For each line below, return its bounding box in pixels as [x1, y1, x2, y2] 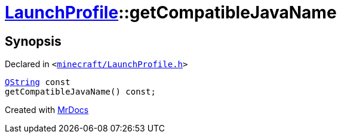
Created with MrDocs [5, 105, 89, 115]
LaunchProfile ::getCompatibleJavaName [5, 2, 337, 23]
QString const [5, 77, 70, 87]
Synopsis [5, 33, 62, 49]
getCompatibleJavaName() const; [5, 87, 156, 97]
